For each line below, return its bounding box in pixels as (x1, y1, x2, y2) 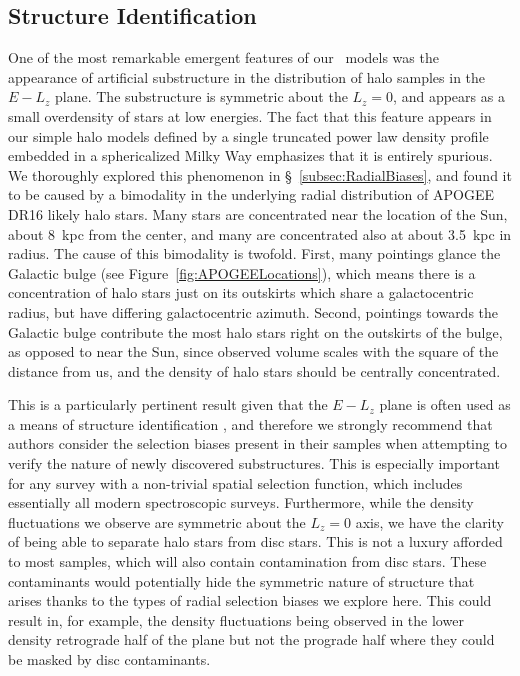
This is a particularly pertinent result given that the (8, 394, 328, 415)
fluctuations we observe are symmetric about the (8, 511, 306, 532)
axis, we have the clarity (355, 511, 504, 532)
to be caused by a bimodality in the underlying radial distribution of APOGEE (8, 184, 494, 205)
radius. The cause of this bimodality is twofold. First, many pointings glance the (8, 243, 501, 264)
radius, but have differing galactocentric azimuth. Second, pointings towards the (8, 301, 499, 322)
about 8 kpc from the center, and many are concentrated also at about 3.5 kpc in (8, 223, 512, 244)
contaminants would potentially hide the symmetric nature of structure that (8, 570, 475, 591)
